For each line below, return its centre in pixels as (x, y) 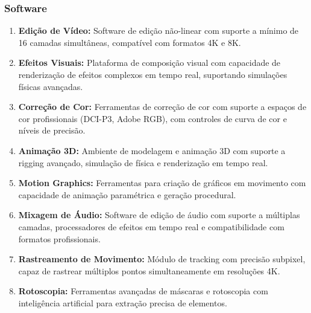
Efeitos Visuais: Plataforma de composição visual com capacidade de (149, 63)
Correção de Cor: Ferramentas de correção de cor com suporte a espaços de (162, 107)
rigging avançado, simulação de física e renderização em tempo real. (143, 162)
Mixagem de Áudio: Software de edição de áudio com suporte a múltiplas (159, 215)
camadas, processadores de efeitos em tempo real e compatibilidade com (151, 226)
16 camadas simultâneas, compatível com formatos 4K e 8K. (130, 42)
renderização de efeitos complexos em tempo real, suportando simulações (153, 74)
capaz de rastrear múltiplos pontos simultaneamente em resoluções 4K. (149, 270)
